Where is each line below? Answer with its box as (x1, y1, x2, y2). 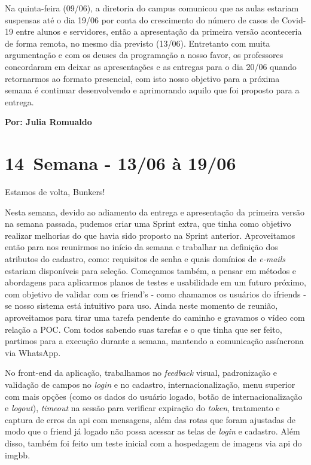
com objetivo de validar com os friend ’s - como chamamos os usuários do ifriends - (5, 287, 306, 300)
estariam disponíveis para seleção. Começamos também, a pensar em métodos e (5, 264, 297, 276)
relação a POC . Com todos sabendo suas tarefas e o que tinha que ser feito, (5, 323, 282, 335)
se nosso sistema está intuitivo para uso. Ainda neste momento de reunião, (5, 299, 278, 312)
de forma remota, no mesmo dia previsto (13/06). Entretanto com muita (5, 37, 270, 49)
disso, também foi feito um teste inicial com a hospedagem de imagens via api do (5, 436, 302, 449)
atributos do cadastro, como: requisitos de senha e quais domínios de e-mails (5, 253, 285, 265)
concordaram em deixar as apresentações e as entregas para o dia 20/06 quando (5, 60, 297, 72)
